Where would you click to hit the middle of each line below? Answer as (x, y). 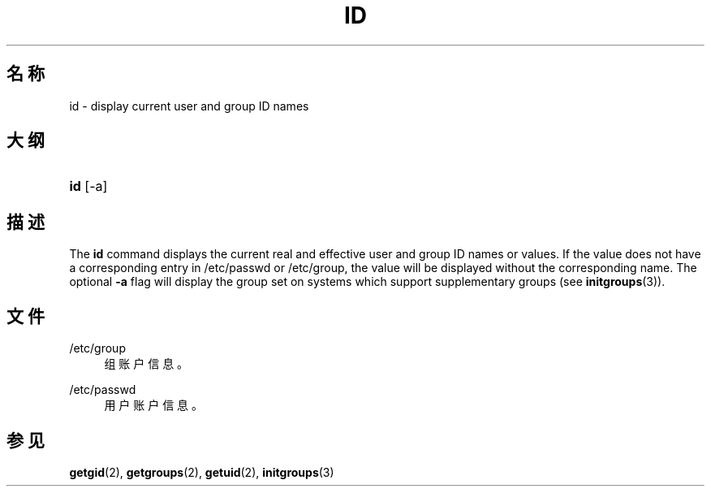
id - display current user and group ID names (189, 106)
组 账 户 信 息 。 (147, 364)
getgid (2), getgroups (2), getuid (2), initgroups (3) (202, 472)
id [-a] (88, 186)
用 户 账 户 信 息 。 (154, 405)
